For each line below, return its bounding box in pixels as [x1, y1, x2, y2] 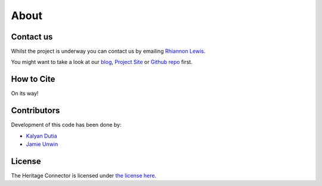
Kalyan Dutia [26, 132, 57, 139]
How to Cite [11, 74, 55, 84]
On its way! [11, 90, 39, 97]
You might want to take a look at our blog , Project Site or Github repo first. [11, 59, 193, 66]
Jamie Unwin [26, 141, 58, 148]
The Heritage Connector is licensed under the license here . [11, 172, 157, 179]
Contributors [11, 105, 60, 116]
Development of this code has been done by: [11, 121, 122, 129]
